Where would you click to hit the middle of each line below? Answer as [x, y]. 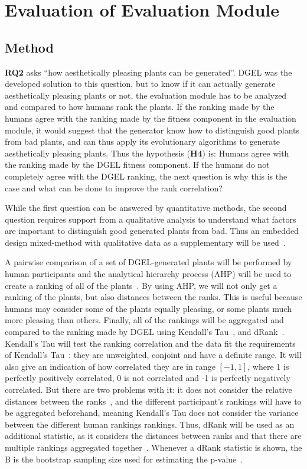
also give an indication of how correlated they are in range [110, 366]
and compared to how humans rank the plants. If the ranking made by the [140, 107]
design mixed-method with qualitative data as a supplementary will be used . [145, 242]
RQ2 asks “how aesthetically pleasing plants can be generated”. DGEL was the [148, 72]
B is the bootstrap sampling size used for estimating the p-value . [124, 459]
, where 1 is [268, 366]
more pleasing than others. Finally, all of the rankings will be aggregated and [144, 320]
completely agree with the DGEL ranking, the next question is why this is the [146, 176]
